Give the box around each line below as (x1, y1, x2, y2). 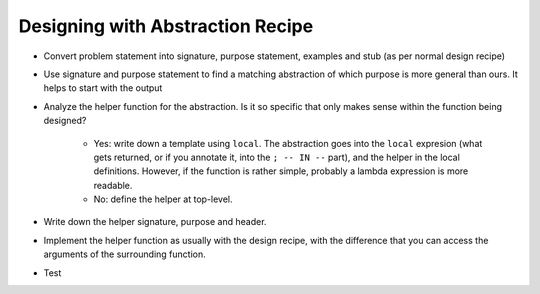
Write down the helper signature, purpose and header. (43, 216, 267, 228)
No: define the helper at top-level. (93, 193, 234, 205)
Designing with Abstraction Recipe (18, 15, 314, 37)
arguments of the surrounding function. (43, 248, 206, 260)
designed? (43, 115, 87, 127)
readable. (93, 179, 133, 191)
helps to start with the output (43, 82, 163, 94)
